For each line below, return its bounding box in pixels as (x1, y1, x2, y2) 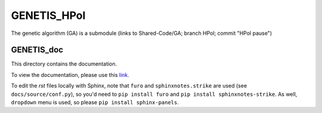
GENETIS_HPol (11, 9, 86, 22)
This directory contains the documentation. (11, 60, 117, 67)
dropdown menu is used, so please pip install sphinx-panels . (11, 99, 179, 106)
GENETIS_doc (11, 45, 64, 55)
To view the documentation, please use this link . (11, 71, 129, 78)
